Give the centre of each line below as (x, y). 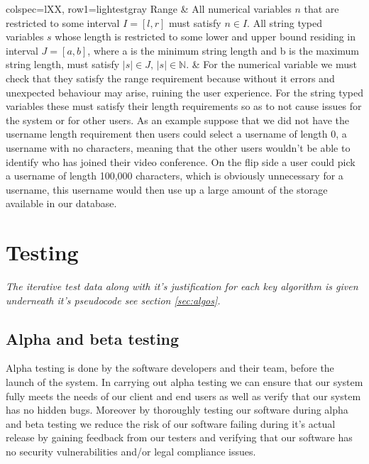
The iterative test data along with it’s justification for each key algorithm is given (182, 286)
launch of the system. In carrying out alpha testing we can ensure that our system (184, 382)
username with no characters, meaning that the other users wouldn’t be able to (178, 147)
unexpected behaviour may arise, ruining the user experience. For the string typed (184, 92)
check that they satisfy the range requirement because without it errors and (170, 78)
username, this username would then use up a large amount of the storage (167, 189)
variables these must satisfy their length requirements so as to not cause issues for (184, 106)
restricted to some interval (63, 22)
